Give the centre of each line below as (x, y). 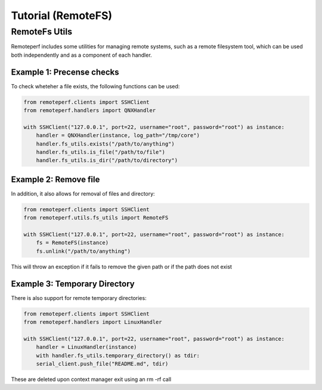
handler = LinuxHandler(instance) (86, 347)
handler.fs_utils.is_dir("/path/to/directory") (107, 160)
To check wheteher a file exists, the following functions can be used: (95, 86)
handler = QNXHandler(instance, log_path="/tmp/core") (118, 135)
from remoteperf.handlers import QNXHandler (90, 111)
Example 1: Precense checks (65, 72)
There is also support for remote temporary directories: (79, 298)
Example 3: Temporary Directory (73, 284)
